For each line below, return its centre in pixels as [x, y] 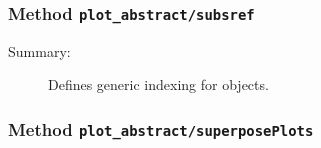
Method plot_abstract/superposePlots [161, 128]
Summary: [39, 50]
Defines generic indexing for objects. [158, 84]
